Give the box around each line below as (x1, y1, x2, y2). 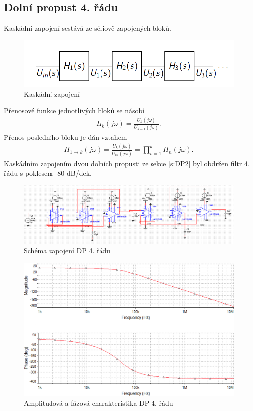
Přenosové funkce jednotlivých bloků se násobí (4, 105, 145, 116)
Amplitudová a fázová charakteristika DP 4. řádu (24, 398, 173, 408)
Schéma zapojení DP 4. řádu (24, 245, 111, 256)
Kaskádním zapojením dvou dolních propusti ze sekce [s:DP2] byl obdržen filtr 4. (4, 158, 250, 168)
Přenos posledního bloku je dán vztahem (4, 132, 127, 142)
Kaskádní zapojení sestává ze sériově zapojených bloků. (4, 23, 171, 33)
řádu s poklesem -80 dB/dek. (4, 168, 92, 178)
